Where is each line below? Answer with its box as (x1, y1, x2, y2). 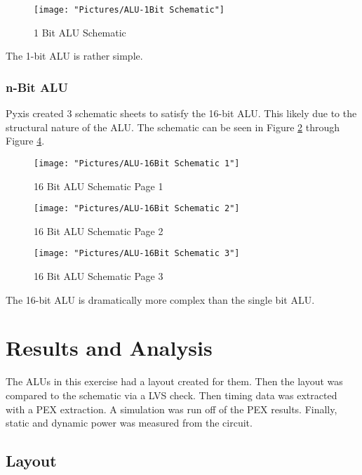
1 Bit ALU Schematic (34, 25, 126, 39)
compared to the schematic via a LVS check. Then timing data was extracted (6, 387, 337, 402)
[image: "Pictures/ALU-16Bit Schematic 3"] (34, 248, 240, 259)
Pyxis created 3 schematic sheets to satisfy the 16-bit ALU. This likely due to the (6, 106, 357, 121)
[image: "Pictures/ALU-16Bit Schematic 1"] (34, 158, 240, 168)
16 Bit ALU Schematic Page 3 (34, 269, 163, 283)
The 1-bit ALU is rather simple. (6, 48, 143, 63)
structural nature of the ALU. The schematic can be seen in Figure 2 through (6, 119, 340, 134)
